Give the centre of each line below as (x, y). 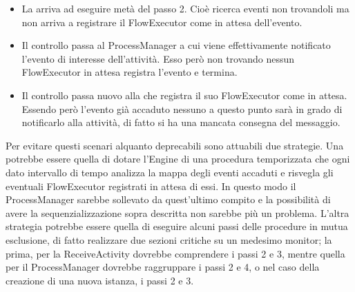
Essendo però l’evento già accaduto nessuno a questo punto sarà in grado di (182, 108)
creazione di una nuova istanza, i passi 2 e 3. (100, 280)
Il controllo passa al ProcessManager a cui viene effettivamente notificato (176, 45)
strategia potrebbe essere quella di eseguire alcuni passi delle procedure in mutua (177, 226)
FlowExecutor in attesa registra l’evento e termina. (129, 72)
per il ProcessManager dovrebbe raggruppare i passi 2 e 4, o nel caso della (163, 267)
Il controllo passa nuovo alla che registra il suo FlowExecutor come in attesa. (184, 95)
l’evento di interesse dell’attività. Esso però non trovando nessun (158, 58)
